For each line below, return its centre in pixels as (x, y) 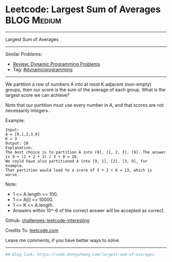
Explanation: (19, 148)
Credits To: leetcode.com (32, 230)
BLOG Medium (33, 20)
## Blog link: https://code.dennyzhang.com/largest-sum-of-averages (80, 254)
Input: (12, 130)
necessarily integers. (27, 110)
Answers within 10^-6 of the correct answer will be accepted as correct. (89, 210)
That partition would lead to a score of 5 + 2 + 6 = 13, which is (79, 170)
